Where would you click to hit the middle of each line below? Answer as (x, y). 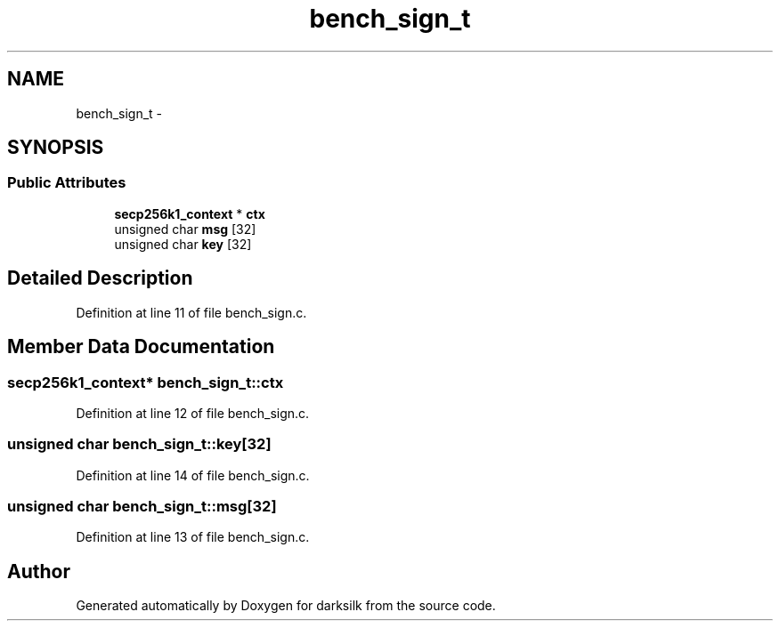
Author (39, 571)
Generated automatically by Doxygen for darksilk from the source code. (286, 606)
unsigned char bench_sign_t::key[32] (139, 444)
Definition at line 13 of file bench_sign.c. (193, 537)
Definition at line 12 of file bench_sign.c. (193, 413)
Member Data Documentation (141, 347)
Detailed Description (100, 278)
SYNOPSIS (56, 148)
